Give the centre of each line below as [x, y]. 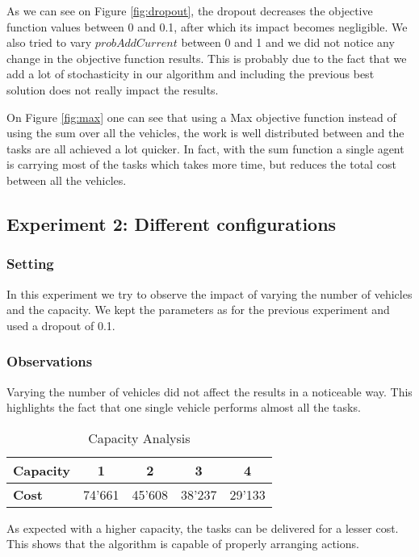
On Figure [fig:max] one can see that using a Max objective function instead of [201, 117]
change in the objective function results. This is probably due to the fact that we [207, 58]
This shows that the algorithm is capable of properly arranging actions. [183, 544]
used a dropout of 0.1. [61, 325]
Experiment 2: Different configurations [172, 223]
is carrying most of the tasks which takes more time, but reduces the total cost [201, 164]
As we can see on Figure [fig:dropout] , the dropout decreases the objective [190, 10]
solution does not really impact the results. [113, 89]
